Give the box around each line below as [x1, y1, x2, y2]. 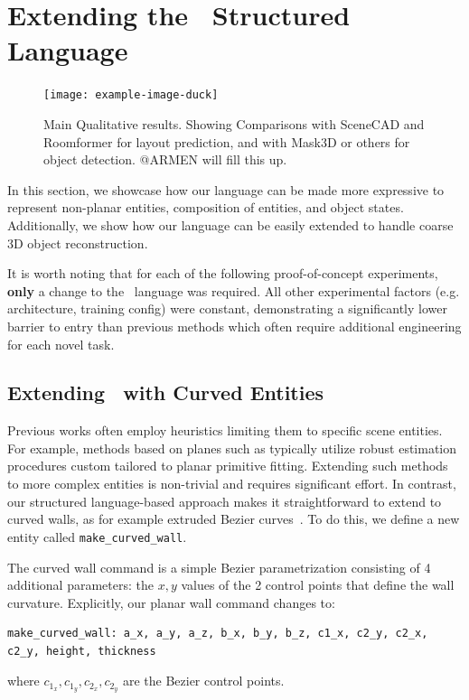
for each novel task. [7, 334, 115, 353]
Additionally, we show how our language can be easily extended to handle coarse [7, 215, 454, 234]
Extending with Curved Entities [7, 378, 324, 406]
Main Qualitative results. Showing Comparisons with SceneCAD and [43, 114, 425, 133]
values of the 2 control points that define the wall [181, 575, 455, 594]
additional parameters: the [7, 575, 154, 594]
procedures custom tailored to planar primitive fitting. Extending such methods [7, 456, 448, 475]
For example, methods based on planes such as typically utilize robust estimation [7, 438, 457, 457]
